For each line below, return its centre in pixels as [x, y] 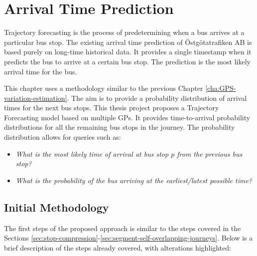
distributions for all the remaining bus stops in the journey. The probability [120, 127]
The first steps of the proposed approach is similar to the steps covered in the [123, 228]
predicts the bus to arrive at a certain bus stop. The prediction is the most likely [127, 61]
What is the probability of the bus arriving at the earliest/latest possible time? [134, 180]
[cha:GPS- [221, 88]
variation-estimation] [36, 98]
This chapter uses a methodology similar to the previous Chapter [104, 88]
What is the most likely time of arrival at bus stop [92, 153]
